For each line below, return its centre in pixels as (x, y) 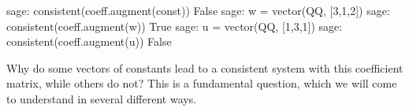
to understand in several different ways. (102, 98)
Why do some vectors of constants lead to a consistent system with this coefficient (205, 67)
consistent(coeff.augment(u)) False (89, 41)
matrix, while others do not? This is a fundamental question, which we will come (202, 83)
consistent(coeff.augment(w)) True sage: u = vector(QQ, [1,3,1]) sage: (175, 26)
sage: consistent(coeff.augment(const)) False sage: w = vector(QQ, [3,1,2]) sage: (198, 10)
